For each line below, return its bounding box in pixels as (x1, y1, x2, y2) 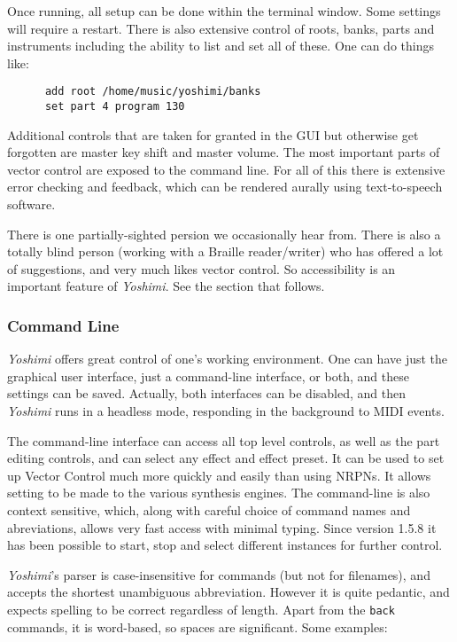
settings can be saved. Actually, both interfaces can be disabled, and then (7, 384, 406, 403)
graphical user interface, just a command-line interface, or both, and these (7, 366, 409, 385)
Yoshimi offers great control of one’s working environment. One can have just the (7, 349, 448, 368)
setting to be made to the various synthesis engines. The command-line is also (7, 483, 430, 502)
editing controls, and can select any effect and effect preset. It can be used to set (7, 449, 445, 467)
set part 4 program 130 (44, 100, 185, 114)
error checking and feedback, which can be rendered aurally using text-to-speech (7, 177, 443, 196)
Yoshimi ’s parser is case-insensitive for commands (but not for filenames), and (7, 565, 430, 583)
